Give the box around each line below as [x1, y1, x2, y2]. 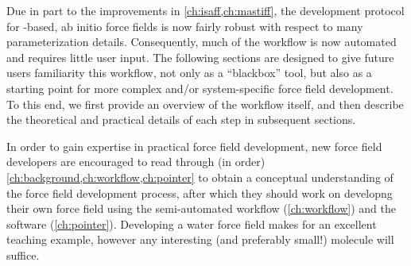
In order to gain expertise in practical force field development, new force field [6, 137, 382, 154]
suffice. [6, 246, 40, 263]
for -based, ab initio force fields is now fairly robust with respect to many [6, 17, 363, 34]
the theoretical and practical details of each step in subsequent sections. [6, 111, 356, 128]
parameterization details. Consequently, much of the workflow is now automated [6, 33, 397, 50]
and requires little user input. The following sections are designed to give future [6, 48, 394, 65]
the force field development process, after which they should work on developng [6, 184, 393, 201]
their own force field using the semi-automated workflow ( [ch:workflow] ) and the [6, 200, 396, 217]
